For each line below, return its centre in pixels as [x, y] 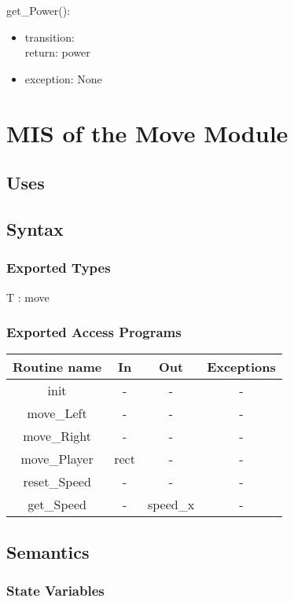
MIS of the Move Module [147, 132]
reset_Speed [57, 482]
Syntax [35, 228]
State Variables [55, 591]
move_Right [57, 436]
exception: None [63, 78]
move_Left [57, 413]
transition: [50, 37]
